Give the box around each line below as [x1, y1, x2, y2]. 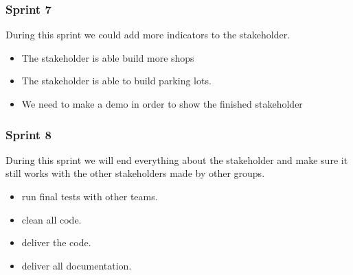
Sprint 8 [5, 125, 52, 143]
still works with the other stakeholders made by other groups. [5, 166, 265, 180]
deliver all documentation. [21, 258, 132, 272]
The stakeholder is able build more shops [21, 50, 194, 64]
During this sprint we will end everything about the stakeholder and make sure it [5, 152, 348, 167]
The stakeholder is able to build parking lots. [21, 73, 212, 88]
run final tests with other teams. [21, 189, 158, 203]
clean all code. [21, 212, 82, 226]
